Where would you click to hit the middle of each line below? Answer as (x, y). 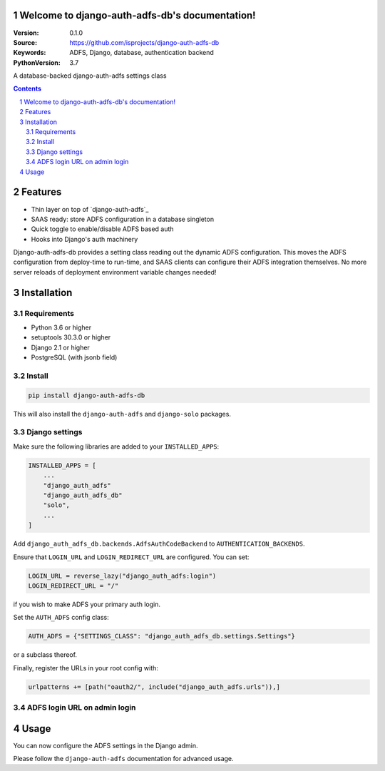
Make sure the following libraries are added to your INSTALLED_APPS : (116, 446)
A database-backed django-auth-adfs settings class (90, 76)
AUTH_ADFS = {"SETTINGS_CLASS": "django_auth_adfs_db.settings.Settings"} (162, 636)
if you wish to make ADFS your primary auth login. (87, 604)
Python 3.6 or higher (61, 327)
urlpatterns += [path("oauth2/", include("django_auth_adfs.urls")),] (154, 687)
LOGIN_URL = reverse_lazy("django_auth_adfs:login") (122, 576)
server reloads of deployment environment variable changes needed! (115, 272)
